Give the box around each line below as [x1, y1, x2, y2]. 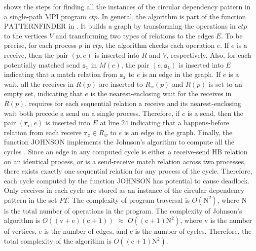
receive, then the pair [4, 49, 68, 60]
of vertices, [4, 226, 37, 236]
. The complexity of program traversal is [68, 194, 190, 205]
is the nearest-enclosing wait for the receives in [90, 88, 232, 99]
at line [100, 117, 119, 128]
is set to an [208, 78, 242, 89]
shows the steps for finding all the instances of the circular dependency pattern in [4, 1, 251, 11]
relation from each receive [4, 127, 82, 137]
